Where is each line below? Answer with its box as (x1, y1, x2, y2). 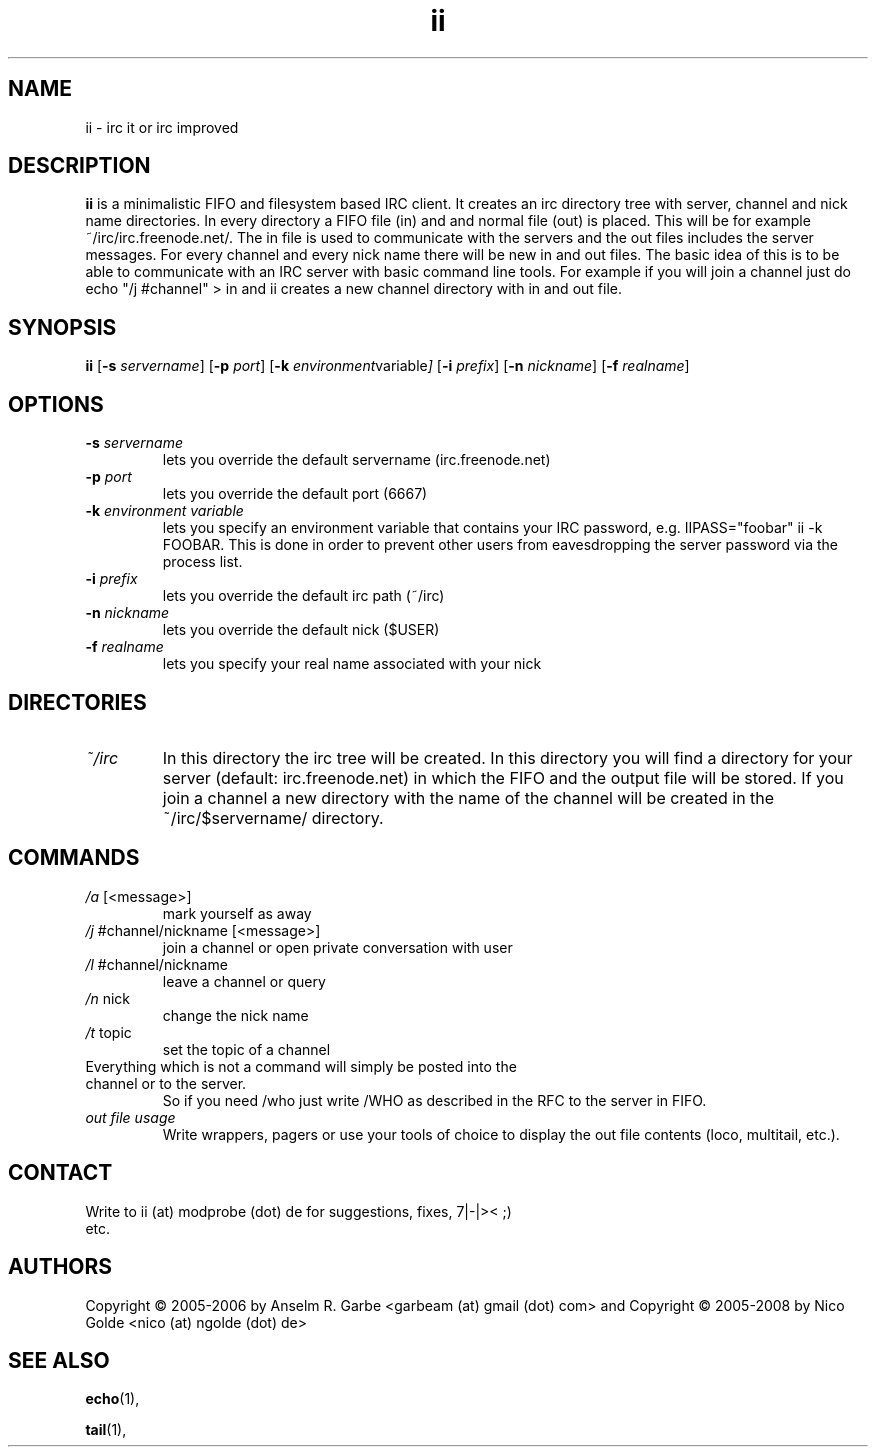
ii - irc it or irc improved (85, 118, 239, 136)
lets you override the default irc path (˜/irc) (162, 587, 445, 605)
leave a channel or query (162, 972, 326, 990)
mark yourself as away (162, 904, 312, 922)
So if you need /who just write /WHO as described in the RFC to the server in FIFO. (162, 1091, 707, 1109)
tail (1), (85, 1421, 127, 1439)
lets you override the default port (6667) (162, 485, 428, 503)
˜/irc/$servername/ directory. (162, 807, 384, 828)
